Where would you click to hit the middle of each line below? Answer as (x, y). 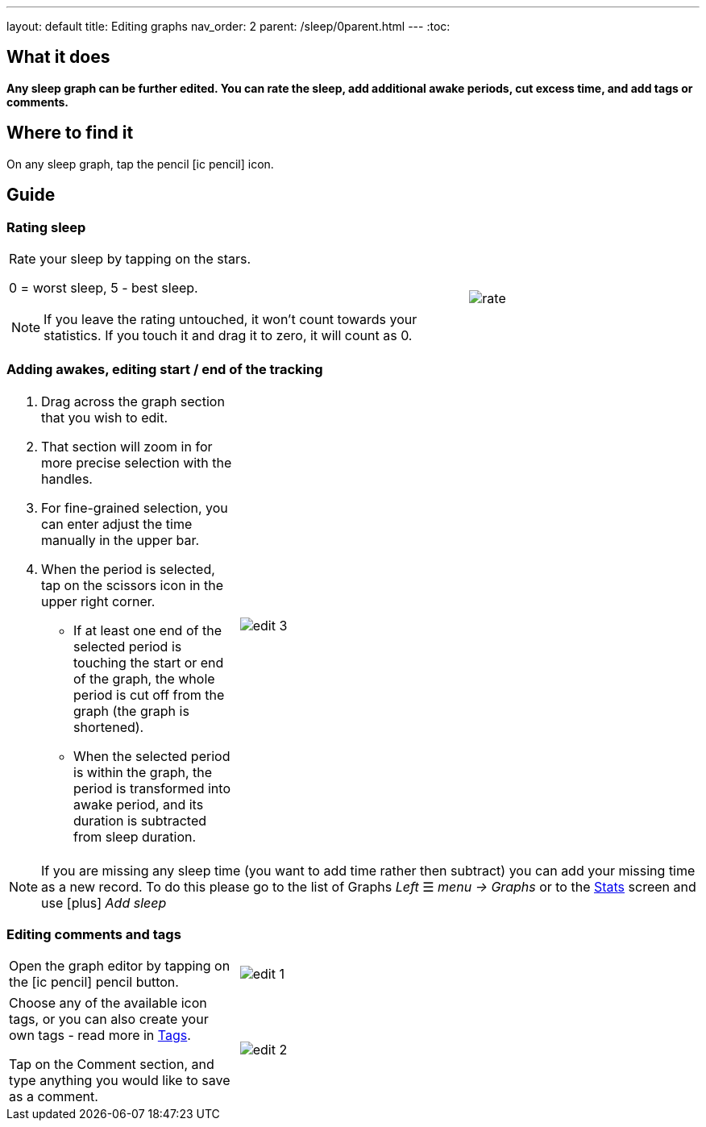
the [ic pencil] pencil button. (94, 982)
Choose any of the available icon (108, 1003)
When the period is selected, (128, 569)
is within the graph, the (143, 772)
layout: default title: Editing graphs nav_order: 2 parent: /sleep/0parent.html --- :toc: (228, 26)
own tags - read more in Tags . (100, 1036)
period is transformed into (152, 788)
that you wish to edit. (105, 417)
